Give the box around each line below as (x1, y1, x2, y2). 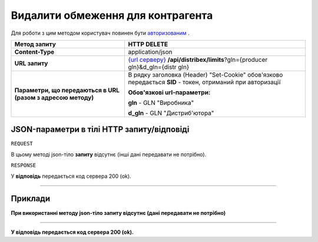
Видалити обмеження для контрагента (11, 9, 213, 22)
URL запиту (14, 59, 48, 67)
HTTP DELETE (128, 40, 168, 48)
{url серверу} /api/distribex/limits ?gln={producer (128, 55, 268, 64)
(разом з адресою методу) (14, 93, 94, 101)
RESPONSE (11, 162, 37, 169)
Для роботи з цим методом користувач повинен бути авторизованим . (11, 29, 190, 37)
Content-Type (14, 48, 55, 56)
